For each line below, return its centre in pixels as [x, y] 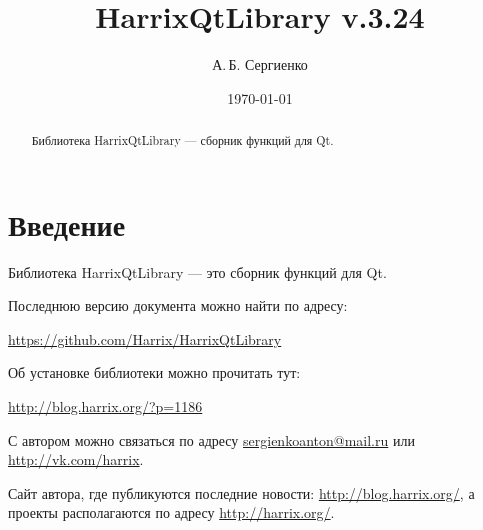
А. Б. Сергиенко [260, 64]
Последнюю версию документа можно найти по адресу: [178, 305]
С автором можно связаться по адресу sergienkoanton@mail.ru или [211, 439]
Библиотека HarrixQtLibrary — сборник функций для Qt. [182, 140]
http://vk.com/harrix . [76, 459]
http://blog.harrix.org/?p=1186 [105, 406]
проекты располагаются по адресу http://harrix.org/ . [171, 512]
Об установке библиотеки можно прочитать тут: [154, 372]
